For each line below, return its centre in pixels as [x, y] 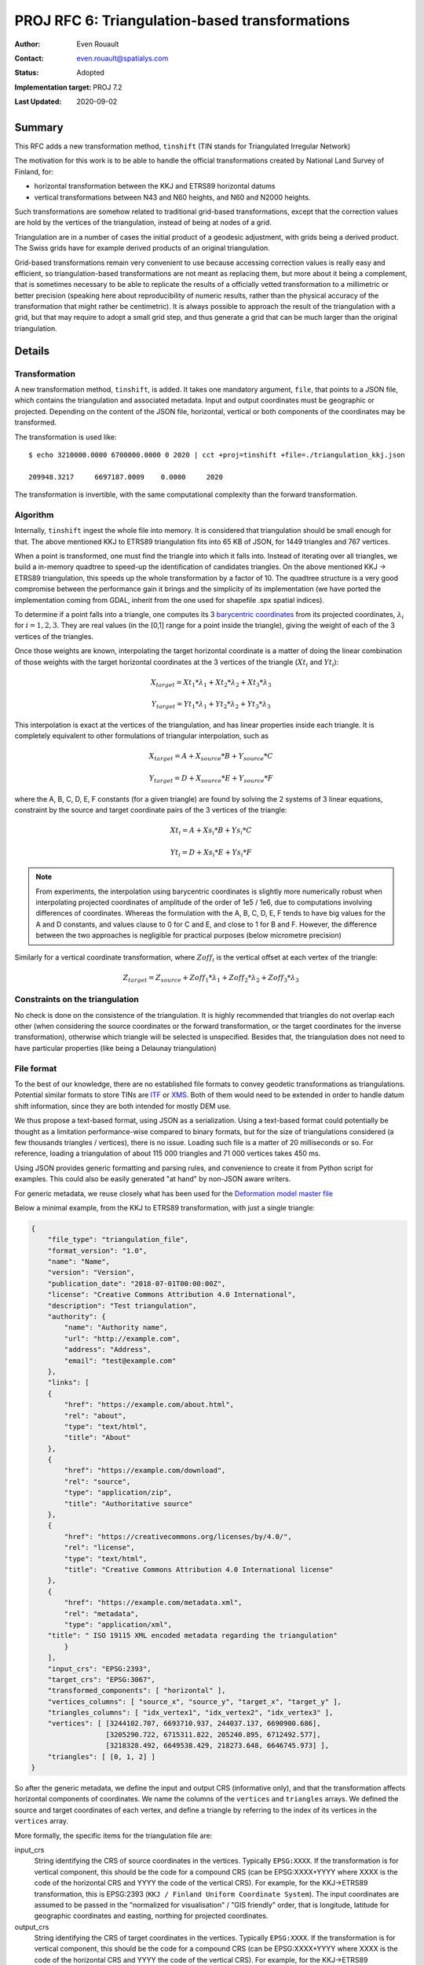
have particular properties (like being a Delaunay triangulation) [116, 1048]
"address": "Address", [108, 1350]
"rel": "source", [97, 1481]
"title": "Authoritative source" [128, 1504]
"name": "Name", [79, 1262]
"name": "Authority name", [116, 1328]
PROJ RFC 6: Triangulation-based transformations [182, 20]
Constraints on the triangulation [77, 1000]
